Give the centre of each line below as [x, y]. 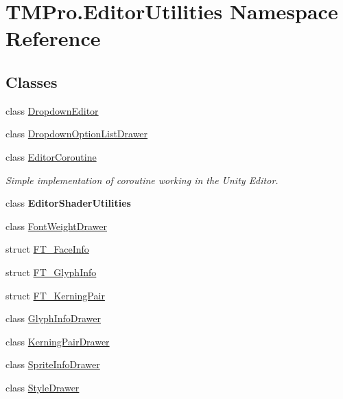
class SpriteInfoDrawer [53, 364]
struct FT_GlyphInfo [51, 272]
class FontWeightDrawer [57, 226]
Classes [32, 81]
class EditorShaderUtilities [68, 203]
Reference [53, 38]
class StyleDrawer [43, 387]
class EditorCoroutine [51, 156]
